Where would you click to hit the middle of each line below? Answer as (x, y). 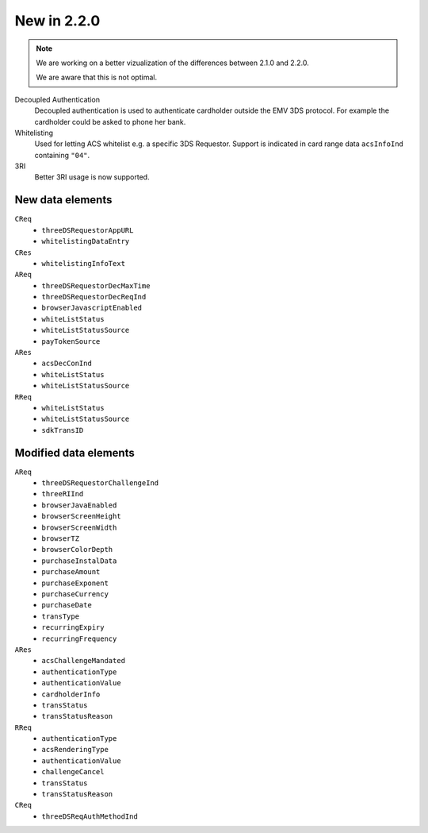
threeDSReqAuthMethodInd (90, 816)
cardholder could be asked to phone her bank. (110, 121)
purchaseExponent (75, 583)
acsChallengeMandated (84, 661)
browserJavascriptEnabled (92, 308)
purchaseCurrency (75, 594)
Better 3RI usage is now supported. (92, 177)
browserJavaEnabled (79, 505)
